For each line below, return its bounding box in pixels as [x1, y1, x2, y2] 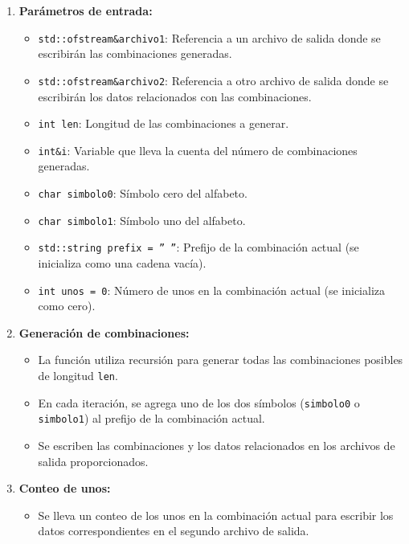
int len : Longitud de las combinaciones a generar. [38, 115, 289, 132]
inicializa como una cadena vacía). [38, 254, 207, 271]
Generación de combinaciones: [18, 324, 190, 341]
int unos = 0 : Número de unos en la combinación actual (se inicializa [38, 281, 386, 298]
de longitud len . [38, 367, 118, 383]
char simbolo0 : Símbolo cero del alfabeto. [38, 185, 247, 201]
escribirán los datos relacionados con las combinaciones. [38, 88, 312, 104]
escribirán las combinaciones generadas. [38, 45, 232, 62]
